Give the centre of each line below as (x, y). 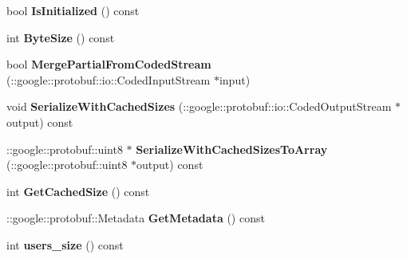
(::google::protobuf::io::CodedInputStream (109, 79)
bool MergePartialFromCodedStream (109, 64)
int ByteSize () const (61, 37)
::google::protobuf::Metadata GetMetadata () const (136, 218)
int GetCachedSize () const (78, 191)
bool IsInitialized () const (73, 10)
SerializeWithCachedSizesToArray (232, 149)
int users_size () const (65, 244)
